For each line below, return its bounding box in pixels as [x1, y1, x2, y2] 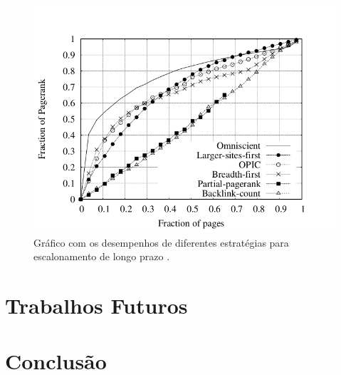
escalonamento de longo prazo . [33, 249, 170, 264]
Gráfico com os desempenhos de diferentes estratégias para [33, 235, 289, 250]
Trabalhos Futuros [5, 291, 188, 320]
